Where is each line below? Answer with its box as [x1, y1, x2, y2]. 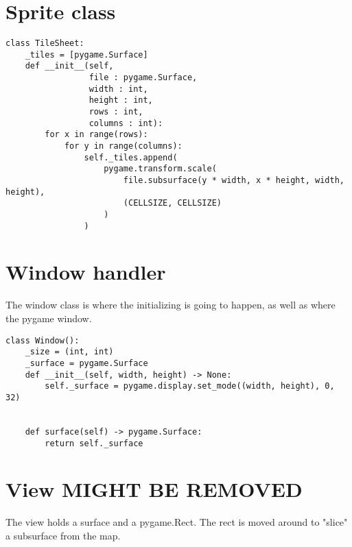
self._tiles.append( [84, 152, 178, 162]
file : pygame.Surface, [89, 73, 198, 83]
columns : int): [89, 118, 163, 128]
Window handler [5, 258, 166, 286]
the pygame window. [5, 311, 92, 325]
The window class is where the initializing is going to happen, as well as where [5, 297, 336, 312]
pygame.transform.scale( [104, 164, 217, 174]
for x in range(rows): [45, 130, 148, 140]
